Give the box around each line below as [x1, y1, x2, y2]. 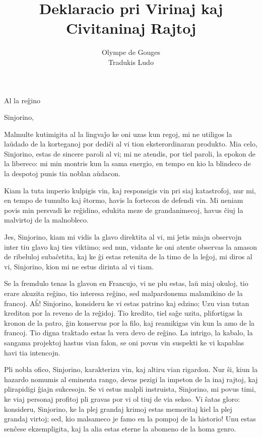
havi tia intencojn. [4, 347, 60, 357]
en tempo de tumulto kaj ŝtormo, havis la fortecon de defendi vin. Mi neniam [4, 195, 243, 205]
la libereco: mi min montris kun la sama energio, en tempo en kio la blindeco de [4, 158, 251, 169]
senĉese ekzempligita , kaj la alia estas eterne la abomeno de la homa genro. [4, 423, 236, 433]
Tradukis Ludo [108, 56, 154, 67]
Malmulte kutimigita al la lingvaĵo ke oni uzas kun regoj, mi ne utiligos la [4, 128, 232, 139]
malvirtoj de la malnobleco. [4, 214, 89, 225]
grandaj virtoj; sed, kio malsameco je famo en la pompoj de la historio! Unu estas [4, 413, 256, 424]
